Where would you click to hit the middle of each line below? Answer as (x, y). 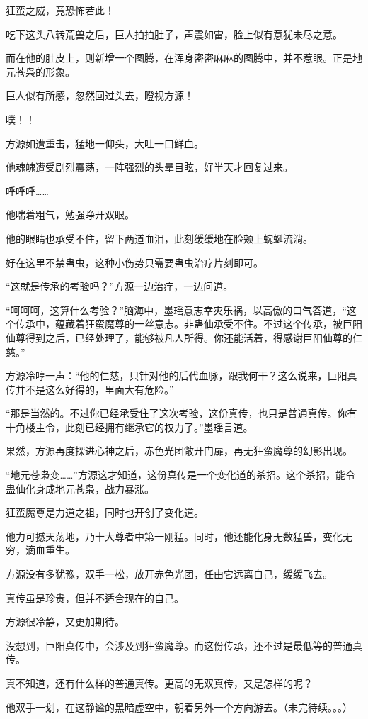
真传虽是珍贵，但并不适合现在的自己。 (95, 597)
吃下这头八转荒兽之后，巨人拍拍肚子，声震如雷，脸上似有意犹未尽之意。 (174, 34)
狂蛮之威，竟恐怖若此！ (60, 10)
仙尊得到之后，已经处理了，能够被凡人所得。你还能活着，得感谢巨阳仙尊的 (179, 337)
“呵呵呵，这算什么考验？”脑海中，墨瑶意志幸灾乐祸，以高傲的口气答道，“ (176, 310)
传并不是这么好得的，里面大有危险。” (90, 389)
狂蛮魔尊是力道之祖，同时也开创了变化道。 (105, 512)
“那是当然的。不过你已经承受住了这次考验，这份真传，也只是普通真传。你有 (182, 413)
